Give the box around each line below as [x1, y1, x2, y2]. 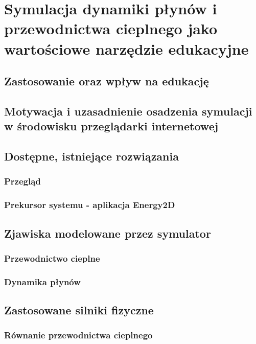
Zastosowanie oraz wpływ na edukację [4, 73, 209, 89]
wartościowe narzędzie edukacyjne [4, 38, 249, 59]
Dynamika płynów [4, 275, 81, 288]
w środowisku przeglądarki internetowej [4, 118, 219, 134]
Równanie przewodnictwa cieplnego [4, 329, 153, 341]
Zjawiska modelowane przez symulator [4, 225, 211, 241]
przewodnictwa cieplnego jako [4, 18, 218, 39]
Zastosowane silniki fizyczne [4, 302, 154, 318]
